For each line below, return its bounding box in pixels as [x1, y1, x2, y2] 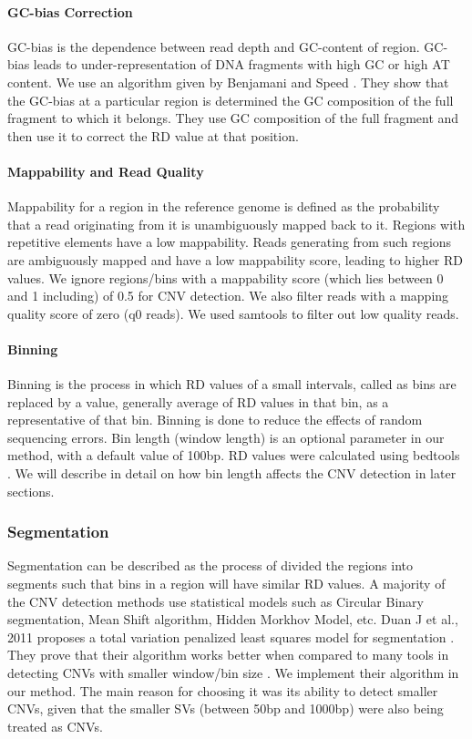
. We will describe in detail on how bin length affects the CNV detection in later [7, 464, 457, 483]
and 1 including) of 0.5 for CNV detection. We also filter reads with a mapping [7, 286, 449, 305]
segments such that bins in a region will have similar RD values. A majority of [7, 574, 446, 593]
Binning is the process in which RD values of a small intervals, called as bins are [7, 375, 457, 394]
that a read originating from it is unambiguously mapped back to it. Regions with [7, 214, 466, 233]
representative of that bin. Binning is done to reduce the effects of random [7, 410, 423, 429]
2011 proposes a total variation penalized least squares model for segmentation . [7, 627, 455, 646]
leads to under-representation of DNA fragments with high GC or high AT [33, 55, 450, 74]
